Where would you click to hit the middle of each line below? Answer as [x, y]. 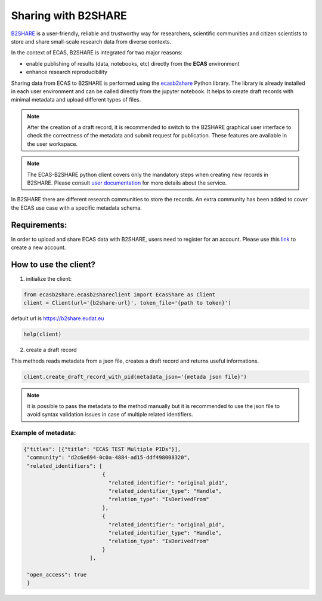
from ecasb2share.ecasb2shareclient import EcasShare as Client [120, 295]
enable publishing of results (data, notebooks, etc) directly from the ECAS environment [133, 63]
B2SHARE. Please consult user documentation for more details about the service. [127, 183]
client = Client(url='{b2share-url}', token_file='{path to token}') [127, 303]
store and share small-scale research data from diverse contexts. [91, 41]
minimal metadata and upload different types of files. [76, 100]
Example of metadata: [44, 433]
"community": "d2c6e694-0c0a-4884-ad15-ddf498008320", [109, 458]
